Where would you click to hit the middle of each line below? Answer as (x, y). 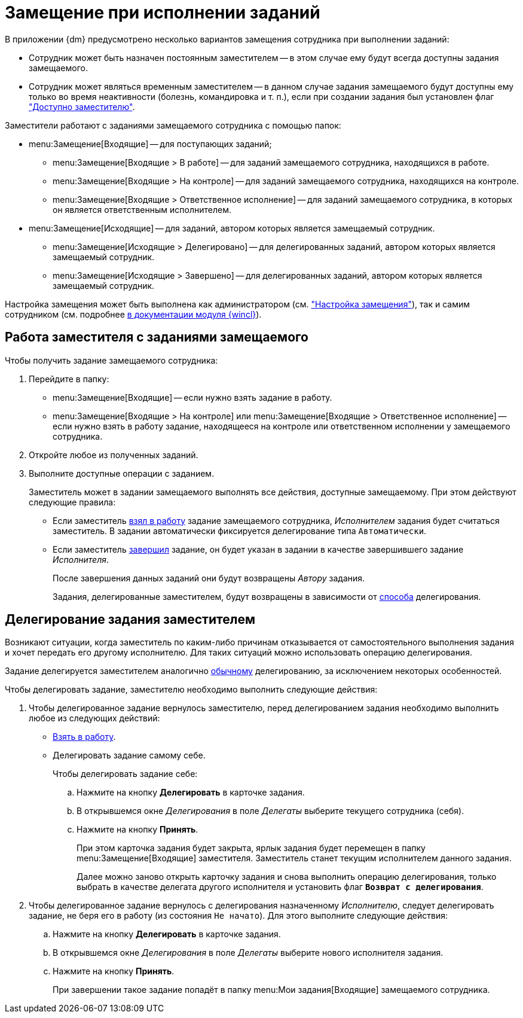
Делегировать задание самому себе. (129, 755)
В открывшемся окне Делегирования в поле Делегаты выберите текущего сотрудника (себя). (270, 811)
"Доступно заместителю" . (82, 106)
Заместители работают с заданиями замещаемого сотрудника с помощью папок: (173, 125)
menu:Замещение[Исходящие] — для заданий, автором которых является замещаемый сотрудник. (232, 228)
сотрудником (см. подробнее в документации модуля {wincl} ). (133, 314)
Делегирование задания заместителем (130, 620)
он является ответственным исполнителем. (142, 209)
